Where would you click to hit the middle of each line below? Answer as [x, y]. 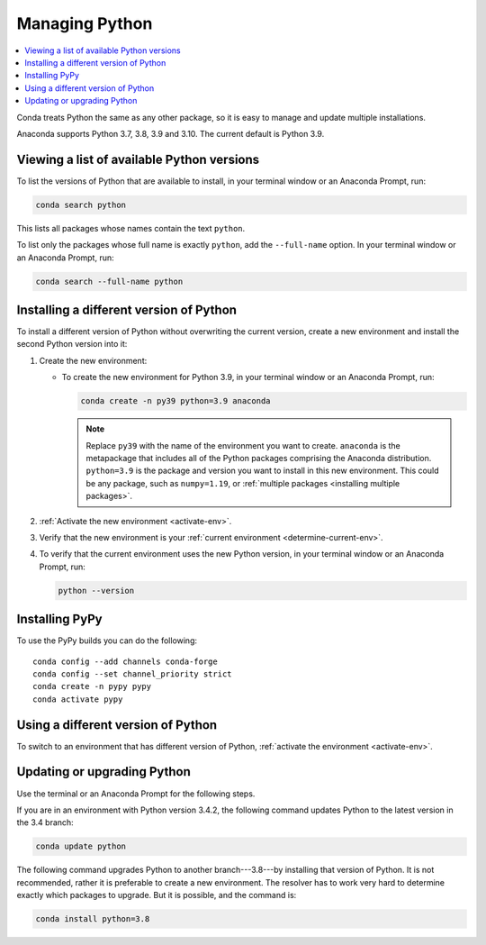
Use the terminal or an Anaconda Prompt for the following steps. [136, 794]
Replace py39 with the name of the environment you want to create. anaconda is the [243, 445]
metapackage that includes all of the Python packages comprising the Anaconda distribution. [259, 458]
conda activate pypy [78, 699]
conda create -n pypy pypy [92, 686]
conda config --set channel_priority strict [133, 674]
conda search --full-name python [109, 281]
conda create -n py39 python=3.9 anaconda [175, 401]
